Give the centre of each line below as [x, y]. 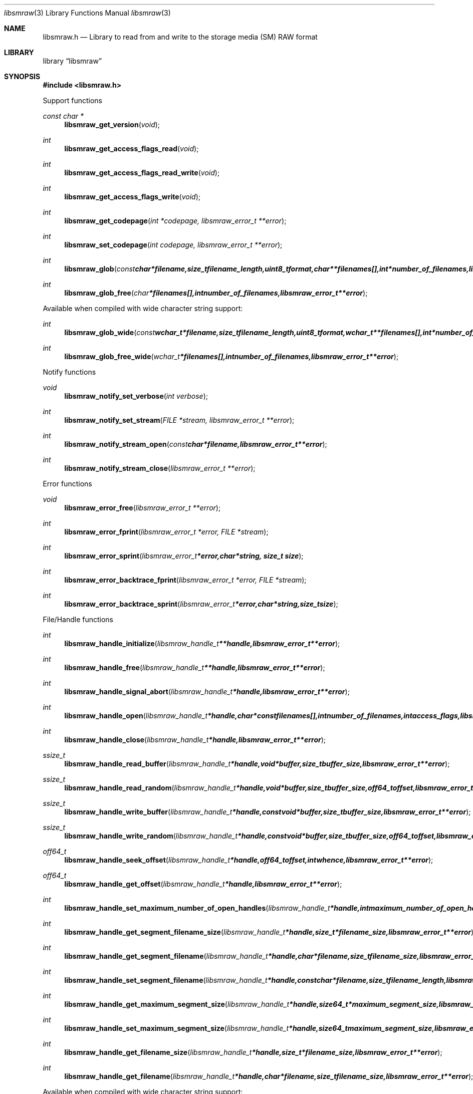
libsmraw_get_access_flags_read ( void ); [132, 149]
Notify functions [69, 372]
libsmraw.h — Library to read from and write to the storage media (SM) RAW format [180, 37]
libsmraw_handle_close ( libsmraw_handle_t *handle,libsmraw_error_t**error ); [195, 740]
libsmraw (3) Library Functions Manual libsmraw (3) [87, 13]
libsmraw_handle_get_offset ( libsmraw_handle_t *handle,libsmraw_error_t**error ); [203, 884]
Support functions [72, 100]
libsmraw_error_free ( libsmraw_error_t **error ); [143, 508]
